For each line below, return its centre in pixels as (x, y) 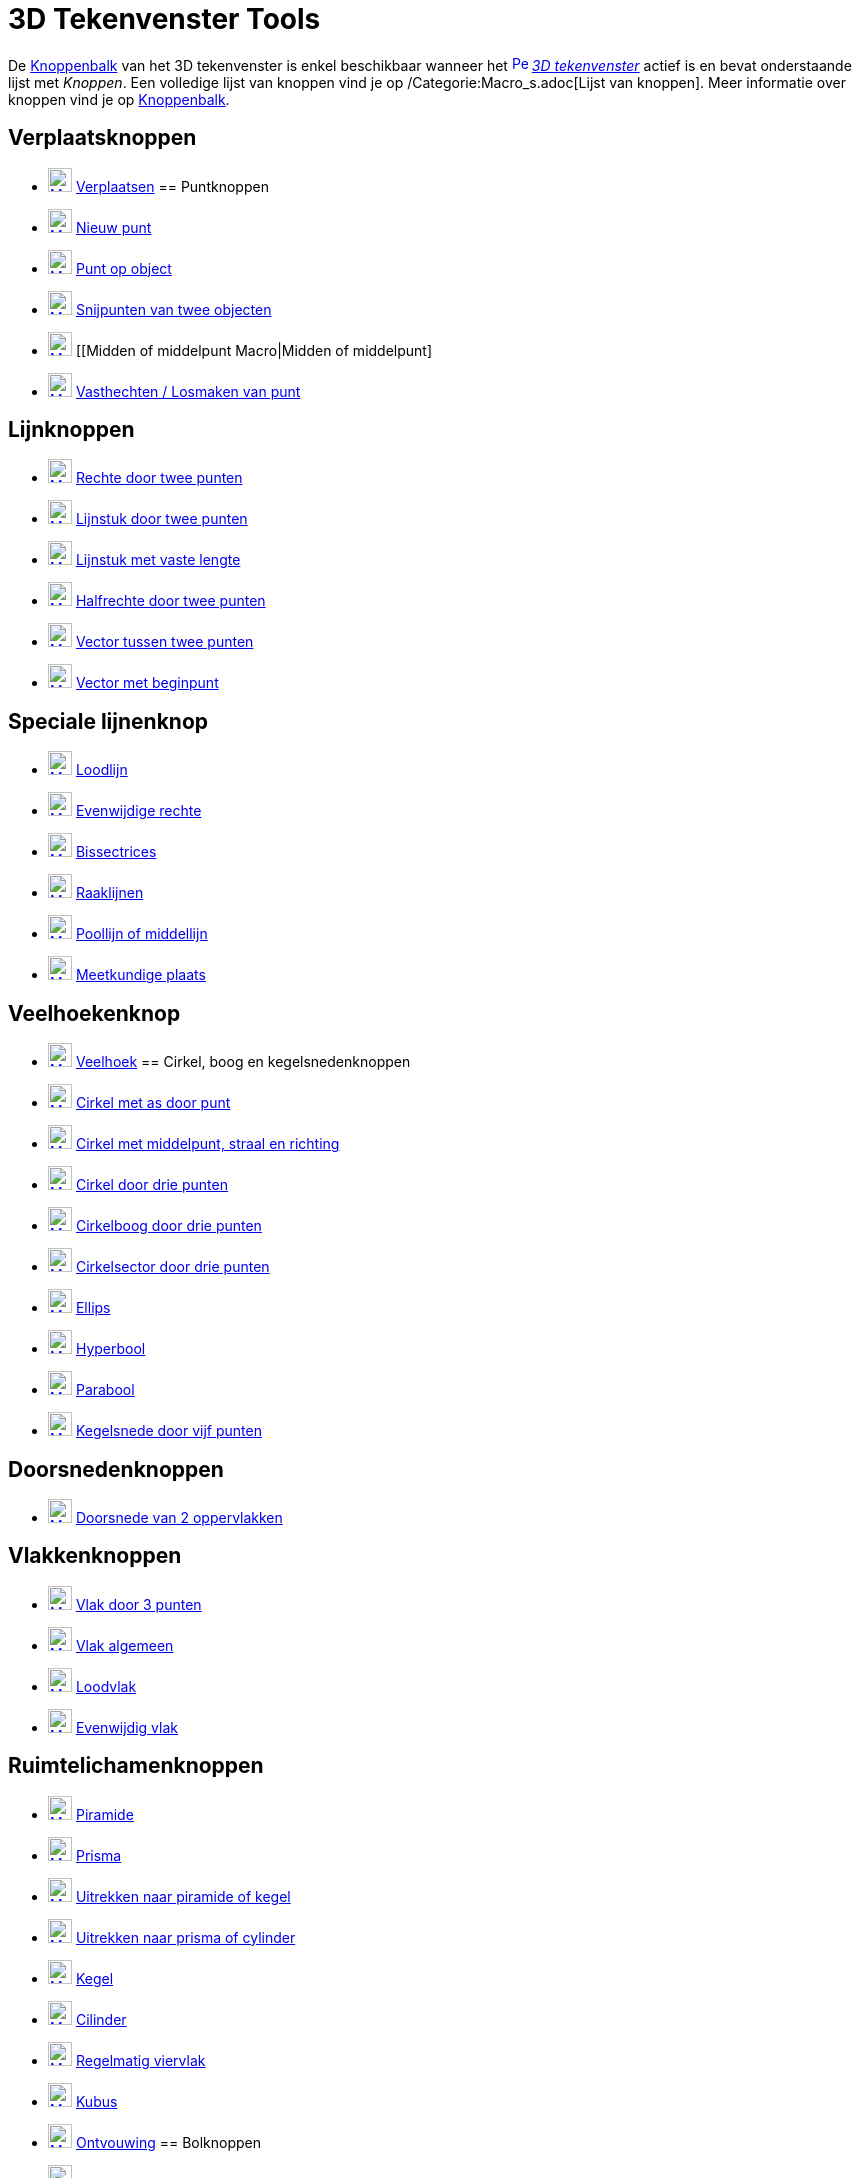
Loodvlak (106, 1686)
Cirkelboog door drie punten (168, 1226)
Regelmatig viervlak (140, 2060)
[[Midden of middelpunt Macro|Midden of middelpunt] (254, 350)
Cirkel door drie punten (151, 1185)
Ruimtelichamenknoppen (136, 1766)
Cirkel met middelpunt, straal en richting (207, 1144)
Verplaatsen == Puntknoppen (172, 186)
